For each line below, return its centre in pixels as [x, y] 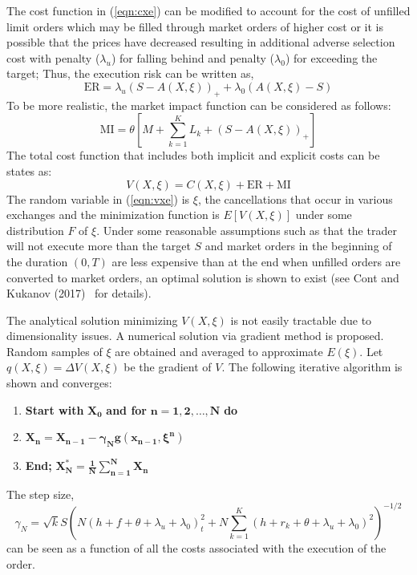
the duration [37, 261]
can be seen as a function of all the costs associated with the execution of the [196, 547]
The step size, [40, 494]
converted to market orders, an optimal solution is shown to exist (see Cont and [203, 277]
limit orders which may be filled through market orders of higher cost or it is [195, 26]
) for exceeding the [331, 57]
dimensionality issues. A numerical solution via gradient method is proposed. [195, 336]
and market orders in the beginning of [298, 246]
